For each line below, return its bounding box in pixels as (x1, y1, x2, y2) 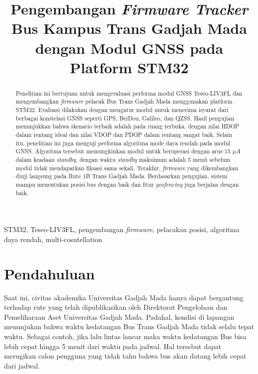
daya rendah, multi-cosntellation (4, 234, 102, 244)
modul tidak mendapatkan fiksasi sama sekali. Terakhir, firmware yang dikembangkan (15, 163, 239, 172)
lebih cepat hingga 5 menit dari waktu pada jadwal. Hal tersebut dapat (4, 341, 221, 351)
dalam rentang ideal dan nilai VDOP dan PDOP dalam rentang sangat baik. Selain (15, 130, 232, 139)
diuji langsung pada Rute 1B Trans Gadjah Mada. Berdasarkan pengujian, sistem (15, 172, 227, 180)
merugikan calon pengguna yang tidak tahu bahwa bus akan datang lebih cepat (4, 351, 247, 361)
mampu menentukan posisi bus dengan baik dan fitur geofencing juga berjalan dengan (15, 180, 239, 188)
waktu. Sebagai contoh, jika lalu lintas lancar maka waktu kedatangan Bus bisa (4, 331, 247, 341)
